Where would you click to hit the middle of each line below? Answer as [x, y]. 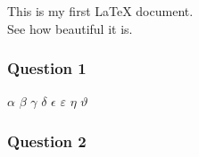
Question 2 [47, 140]
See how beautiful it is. [70, 28]
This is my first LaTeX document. [100, 11]
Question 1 [47, 68]
